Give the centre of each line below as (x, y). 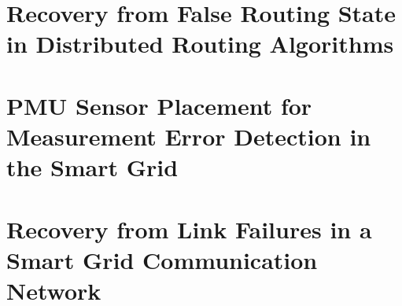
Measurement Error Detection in (189, 136)
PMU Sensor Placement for (159, 105)
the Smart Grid (92, 167)
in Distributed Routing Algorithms (200, 44)
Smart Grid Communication (162, 259)
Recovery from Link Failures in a (189, 229)
